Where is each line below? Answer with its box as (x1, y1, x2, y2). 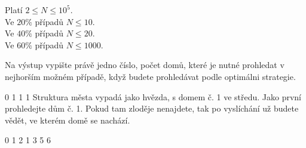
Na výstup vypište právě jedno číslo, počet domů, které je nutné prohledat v (5, 58, 284, 71)
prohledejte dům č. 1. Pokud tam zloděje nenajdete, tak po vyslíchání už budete (5, 102, 299, 115)
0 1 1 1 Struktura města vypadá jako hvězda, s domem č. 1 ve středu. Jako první (5, 90, 302, 103)
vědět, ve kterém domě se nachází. (5, 113, 130, 126)
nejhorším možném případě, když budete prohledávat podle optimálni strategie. (5, 70, 296, 82)
